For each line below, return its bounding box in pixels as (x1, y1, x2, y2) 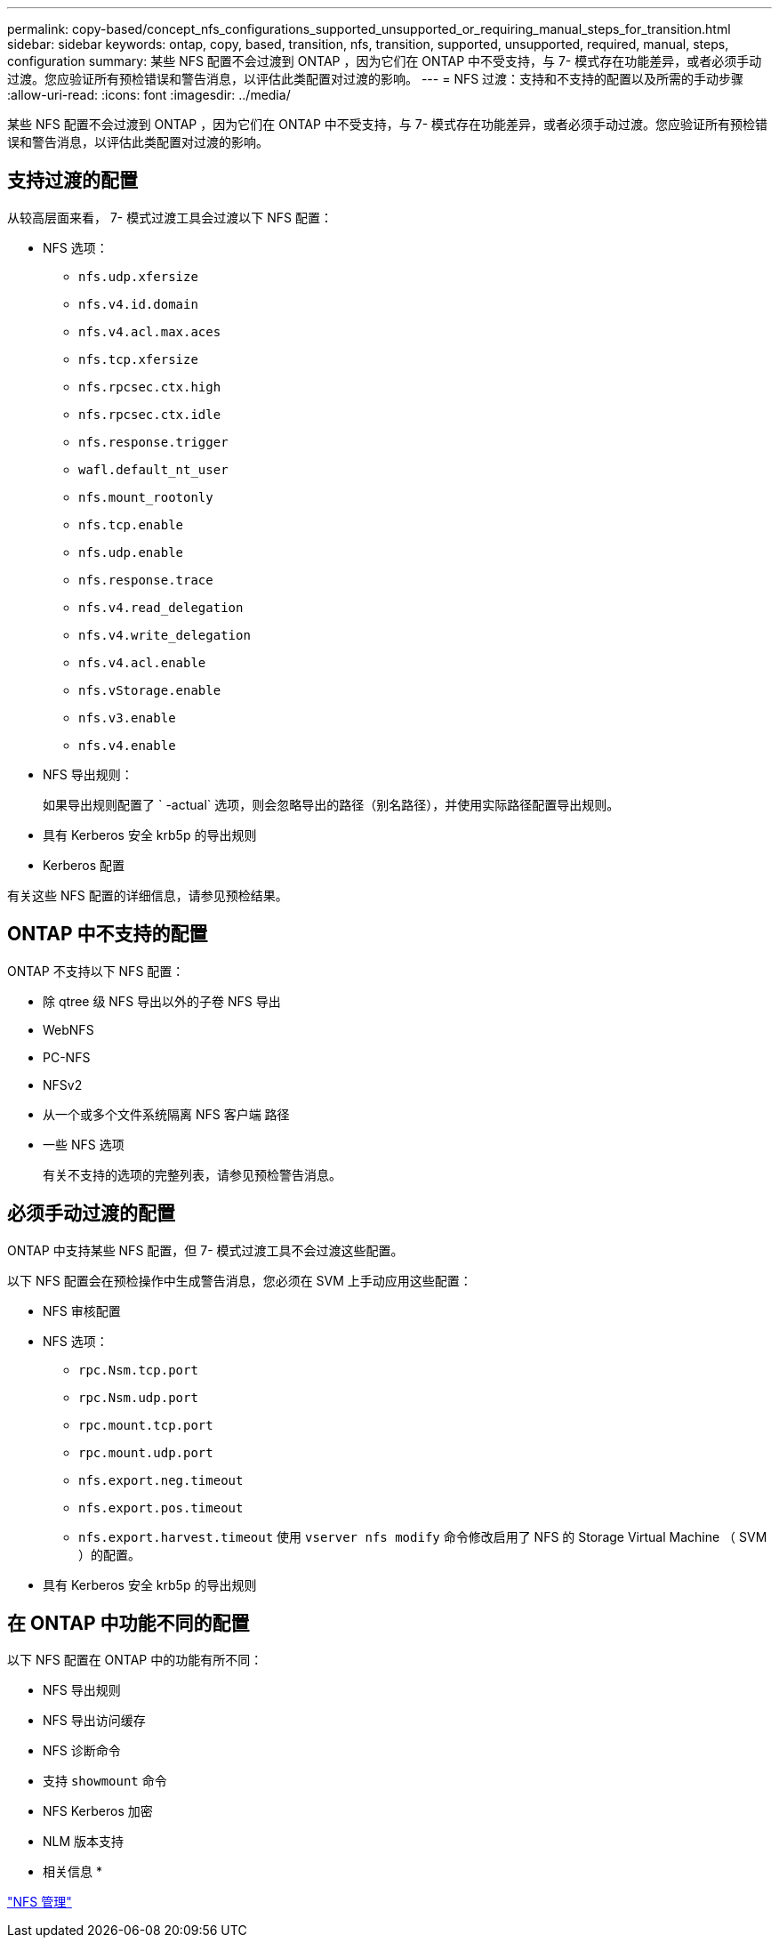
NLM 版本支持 (43, 1834, 124, 1850)
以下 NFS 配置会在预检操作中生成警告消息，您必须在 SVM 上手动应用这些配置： (7, 1272, 472, 1288)
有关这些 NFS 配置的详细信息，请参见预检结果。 (7, 887, 288, 903)
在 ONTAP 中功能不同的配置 (7, 1611, 250, 1634)
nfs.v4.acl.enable (78, 655, 206, 670)
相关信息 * (43, 1864, 102, 1880)
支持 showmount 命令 (43, 1773, 167, 1789)
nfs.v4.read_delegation (78, 600, 244, 615)
